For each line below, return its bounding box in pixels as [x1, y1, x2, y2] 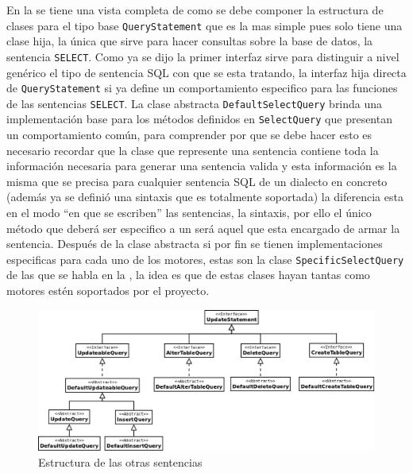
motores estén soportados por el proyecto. [6, 282, 210, 299]
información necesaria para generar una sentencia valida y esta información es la [6, 157, 397, 174]
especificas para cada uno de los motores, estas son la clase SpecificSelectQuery [6, 250, 404, 267]
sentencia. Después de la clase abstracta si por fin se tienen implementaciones [6, 235, 383, 252]
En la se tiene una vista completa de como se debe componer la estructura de [6, 2, 384, 17]
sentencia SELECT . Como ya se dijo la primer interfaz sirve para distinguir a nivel [6, 48, 399, 64]
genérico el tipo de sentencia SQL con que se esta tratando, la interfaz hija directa [6, 64, 407, 80]
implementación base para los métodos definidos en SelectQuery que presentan [6, 110, 392, 127]
